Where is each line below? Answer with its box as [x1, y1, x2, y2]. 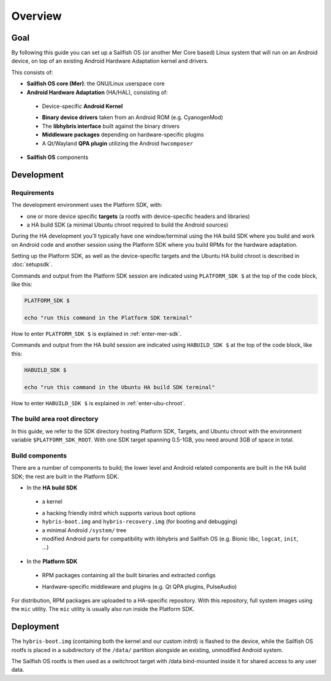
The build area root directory [11, 414, 99, 423]
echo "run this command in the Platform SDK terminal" [24, 314, 192, 322]
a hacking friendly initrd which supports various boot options [42, 509, 196, 516]
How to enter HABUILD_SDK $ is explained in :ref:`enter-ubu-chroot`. [11, 399, 186, 407]
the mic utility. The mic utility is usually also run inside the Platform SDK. [11, 605, 195, 613]
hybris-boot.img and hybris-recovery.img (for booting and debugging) [42, 518, 238, 525]
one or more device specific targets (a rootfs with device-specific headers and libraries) [26, 212, 251, 220]
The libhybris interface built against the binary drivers [42, 122, 180, 130]
